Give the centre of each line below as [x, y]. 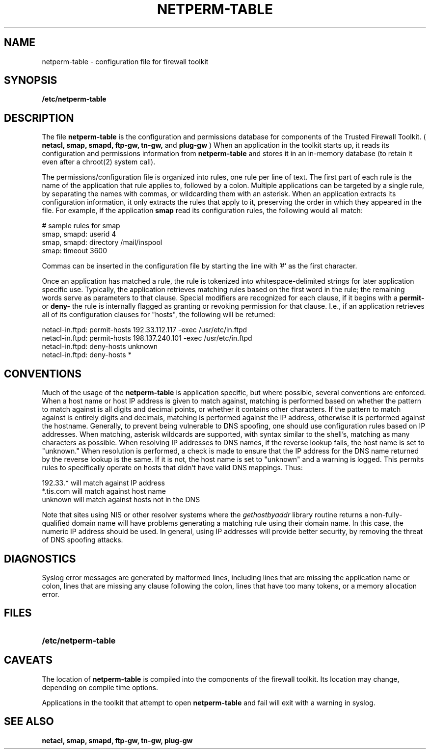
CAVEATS [28, 660]
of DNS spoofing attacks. [82, 540]
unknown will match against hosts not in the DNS [121, 500]
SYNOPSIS [31, 81]
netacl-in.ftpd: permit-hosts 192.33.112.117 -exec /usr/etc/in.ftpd [145, 330]
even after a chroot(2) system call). [99, 162]
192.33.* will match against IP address [103, 483]
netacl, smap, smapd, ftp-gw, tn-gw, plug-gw [117, 740]
